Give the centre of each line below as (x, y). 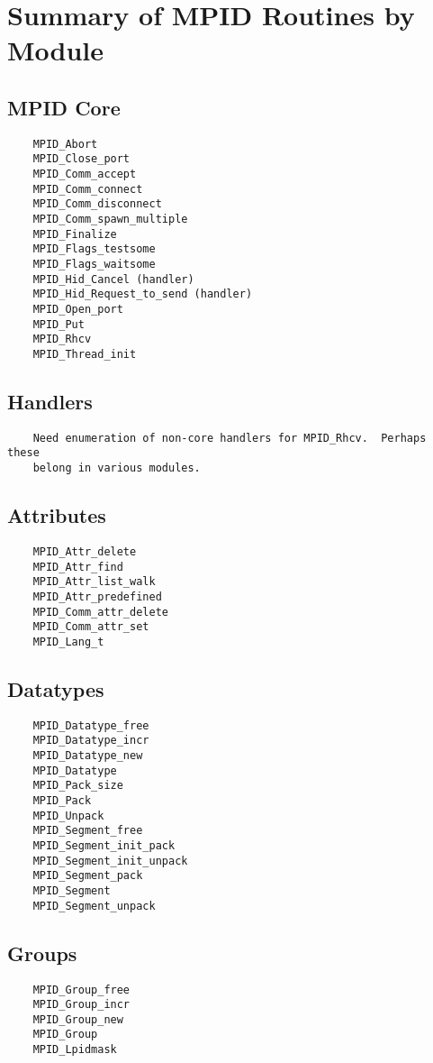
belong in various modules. (117, 468)
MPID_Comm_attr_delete (100, 612)
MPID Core (64, 107)
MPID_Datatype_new (88, 756)
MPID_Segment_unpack (94, 906)
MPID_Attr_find (78, 567)
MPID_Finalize (75, 234)
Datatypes (56, 688)
